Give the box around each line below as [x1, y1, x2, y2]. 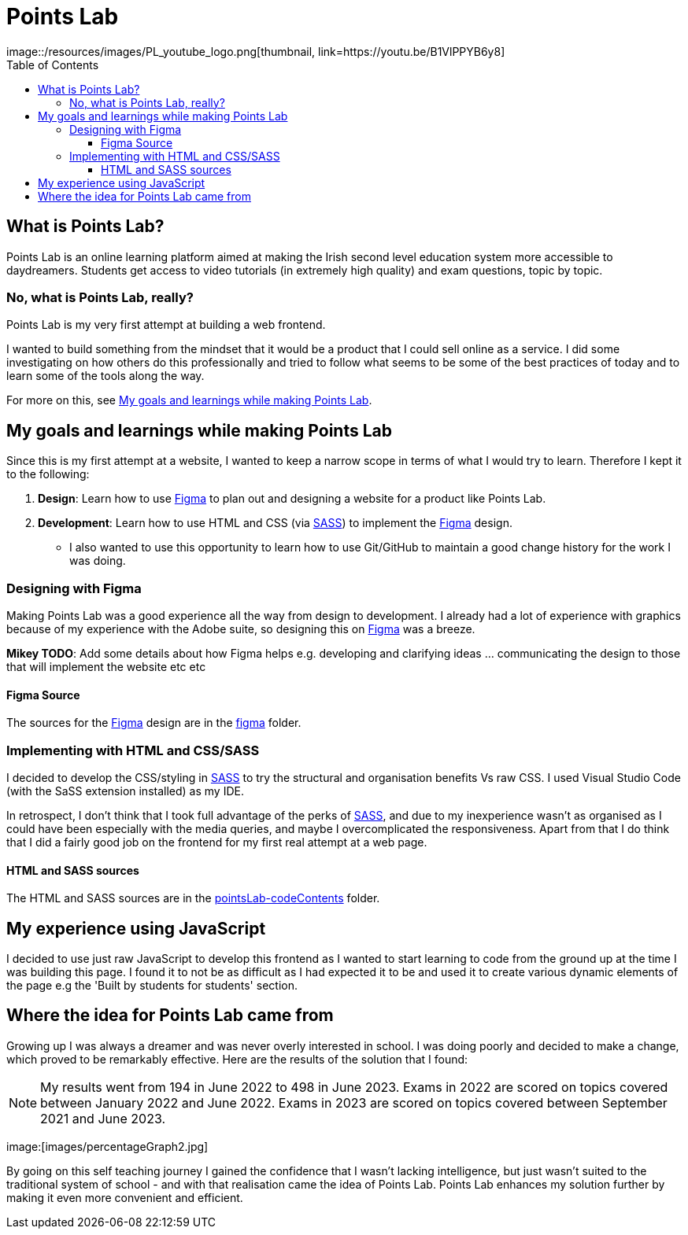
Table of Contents [6, 57, 99, 72]
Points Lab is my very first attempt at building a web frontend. [6, 318, 326, 332]
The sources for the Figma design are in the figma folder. [6, 716, 301, 730]
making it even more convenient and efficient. [6, 1190, 243, 1204]
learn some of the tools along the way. [6, 369, 205, 383]
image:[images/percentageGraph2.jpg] [6, 1139, 209, 1153]
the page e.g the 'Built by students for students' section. [6, 978, 298, 992]
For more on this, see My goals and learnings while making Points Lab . [6, 393, 372, 407]
